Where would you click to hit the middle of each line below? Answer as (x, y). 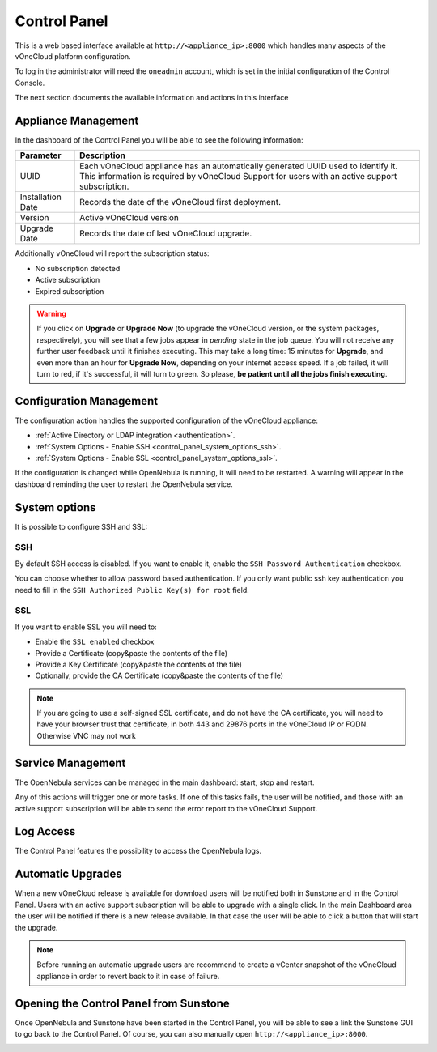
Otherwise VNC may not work (87, 735)
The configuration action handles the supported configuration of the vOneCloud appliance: (167, 420)
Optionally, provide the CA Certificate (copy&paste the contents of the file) (159, 675)
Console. (30, 83)
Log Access (45, 831)
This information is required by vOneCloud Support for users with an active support (238, 177)
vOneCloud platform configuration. (73, 56)
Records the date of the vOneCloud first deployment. (180, 202)
